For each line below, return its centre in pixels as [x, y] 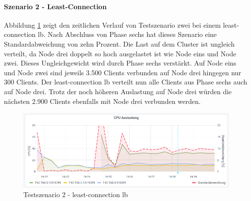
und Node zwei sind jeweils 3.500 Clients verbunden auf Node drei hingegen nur [123, 72]
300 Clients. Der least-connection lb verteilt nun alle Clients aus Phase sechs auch [126, 82]
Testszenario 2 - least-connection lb [76, 194]
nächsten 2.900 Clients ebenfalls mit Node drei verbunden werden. [102, 101]
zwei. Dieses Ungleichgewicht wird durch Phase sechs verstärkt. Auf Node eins [120, 63]
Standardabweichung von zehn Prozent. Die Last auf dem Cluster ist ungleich [119, 43]
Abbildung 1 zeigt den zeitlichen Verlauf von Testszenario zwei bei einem [112, 25]
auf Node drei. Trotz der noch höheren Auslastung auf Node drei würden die [118, 91]
